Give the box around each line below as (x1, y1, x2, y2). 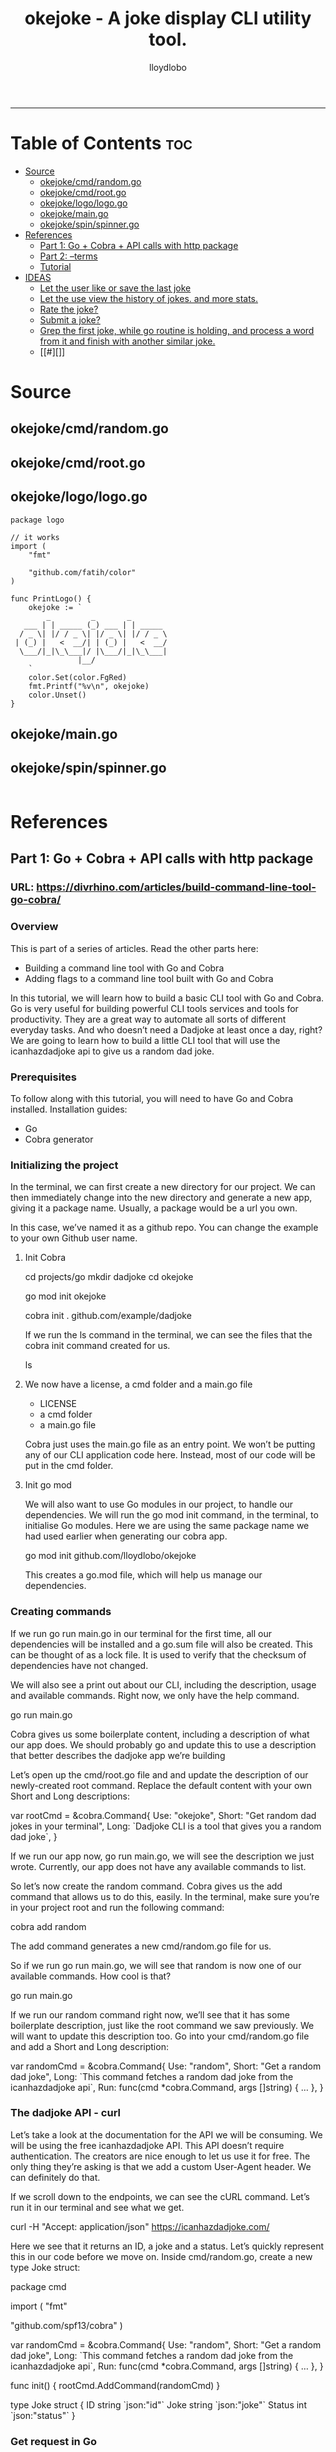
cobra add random (10, 1920, 87, 1932)
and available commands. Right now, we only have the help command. (10, 1689, 300, 1701)
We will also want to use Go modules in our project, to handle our (24, 1498, 294, 1511)
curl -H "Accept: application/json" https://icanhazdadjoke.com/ (10, 2220, 270, 2232)
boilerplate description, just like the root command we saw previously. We (10, 2019, 315, 2031)
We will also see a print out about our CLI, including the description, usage (10, 1678, 317, 1691)
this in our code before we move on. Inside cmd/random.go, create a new (10, 2250, 313, 2262)
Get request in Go (10, 2434, 97, 2448)
